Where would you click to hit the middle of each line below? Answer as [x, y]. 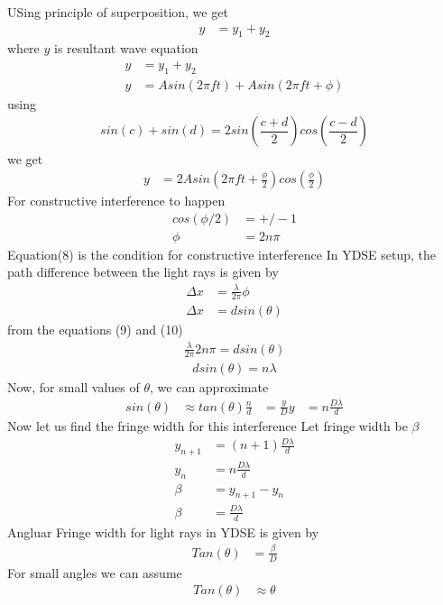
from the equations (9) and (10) [95, 330]
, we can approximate [209, 387]
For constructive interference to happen [116, 201]
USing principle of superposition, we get [118, 12]
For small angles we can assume [95, 572]
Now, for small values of [74, 387]
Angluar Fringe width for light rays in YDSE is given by [163, 532]
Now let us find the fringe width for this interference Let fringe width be [208, 426]
